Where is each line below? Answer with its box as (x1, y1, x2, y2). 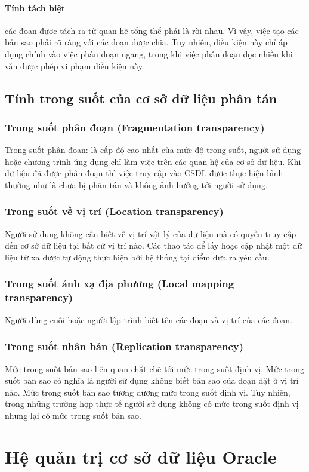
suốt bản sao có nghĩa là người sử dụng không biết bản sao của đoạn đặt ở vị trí (5, 374, 299, 387)
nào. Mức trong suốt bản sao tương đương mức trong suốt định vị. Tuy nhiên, (5, 385, 291, 398)
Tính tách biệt (5, 1, 66, 14)
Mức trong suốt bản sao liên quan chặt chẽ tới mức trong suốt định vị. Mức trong (5, 362, 305, 375)
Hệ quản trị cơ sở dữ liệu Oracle (5, 444, 277, 468)
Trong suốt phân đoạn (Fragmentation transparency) (5, 119, 265, 134)
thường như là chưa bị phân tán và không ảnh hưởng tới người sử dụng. (5, 178, 268, 191)
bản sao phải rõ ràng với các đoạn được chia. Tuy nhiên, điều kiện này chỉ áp (5, 36, 288, 48)
